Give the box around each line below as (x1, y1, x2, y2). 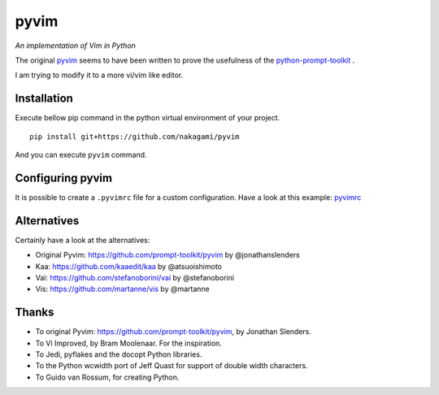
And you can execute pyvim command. (15, 150, 147, 160)
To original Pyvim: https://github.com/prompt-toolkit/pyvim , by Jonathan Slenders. (35, 327, 312, 336)
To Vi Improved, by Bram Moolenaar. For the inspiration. (35, 338, 223, 348)
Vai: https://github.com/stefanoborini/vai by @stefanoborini (35, 273, 235, 282)
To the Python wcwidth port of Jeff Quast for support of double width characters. (35, 361, 308, 371)
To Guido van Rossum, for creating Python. (35, 372, 180, 382)
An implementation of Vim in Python (15, 41, 136, 50)
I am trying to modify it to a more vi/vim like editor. (15, 70, 183, 80)
